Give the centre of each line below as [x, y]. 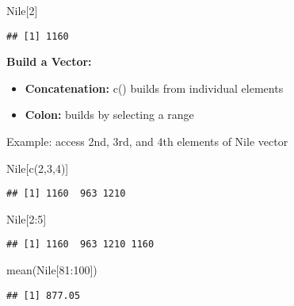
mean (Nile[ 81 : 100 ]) [52, 270]
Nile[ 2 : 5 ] [27, 218]
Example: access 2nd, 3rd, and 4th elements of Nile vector [147, 142]
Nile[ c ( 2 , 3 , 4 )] [38, 168]
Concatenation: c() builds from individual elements [154, 88]
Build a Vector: [49, 61]
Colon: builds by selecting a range [109, 115]
